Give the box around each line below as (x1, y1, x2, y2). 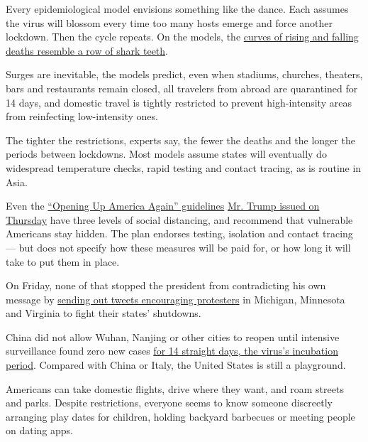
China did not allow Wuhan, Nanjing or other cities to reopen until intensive (6, 329, 340, 344)
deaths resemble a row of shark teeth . (6, 43, 168, 58)
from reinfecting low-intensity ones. (6, 109, 158, 124)
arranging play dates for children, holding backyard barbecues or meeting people (6, 409, 355, 424)
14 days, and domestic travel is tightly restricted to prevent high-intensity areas (6, 95, 352, 109)
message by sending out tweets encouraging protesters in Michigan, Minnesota (6, 291, 345, 306)
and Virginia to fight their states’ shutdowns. (6, 306, 201, 320)
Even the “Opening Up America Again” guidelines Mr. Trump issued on (6, 198, 320, 213)
